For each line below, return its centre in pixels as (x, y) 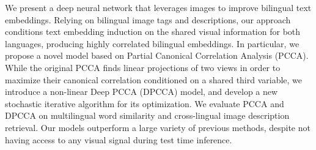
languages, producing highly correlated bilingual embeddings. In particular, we (152, 43)
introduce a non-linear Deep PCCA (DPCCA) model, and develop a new (141, 92)
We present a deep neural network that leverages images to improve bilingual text (158, 7)
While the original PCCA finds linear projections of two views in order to (143, 67)
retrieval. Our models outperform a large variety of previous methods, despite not (158, 127)
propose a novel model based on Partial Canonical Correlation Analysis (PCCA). (157, 55)
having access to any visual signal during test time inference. (119, 139)
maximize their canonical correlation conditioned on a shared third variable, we (154, 79)
